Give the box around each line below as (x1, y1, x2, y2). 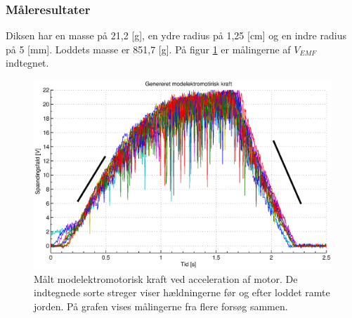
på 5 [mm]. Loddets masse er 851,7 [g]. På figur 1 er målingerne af (6, 41, 291, 56)
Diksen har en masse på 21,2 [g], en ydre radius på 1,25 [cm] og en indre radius (6, 28, 346, 43)
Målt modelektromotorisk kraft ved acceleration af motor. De (34, 271, 298, 286)
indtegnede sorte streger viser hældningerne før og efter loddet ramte (34, 285, 330, 300)
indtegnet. (6, 55, 49, 70)
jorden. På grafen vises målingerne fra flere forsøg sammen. (34, 298, 288, 313)
